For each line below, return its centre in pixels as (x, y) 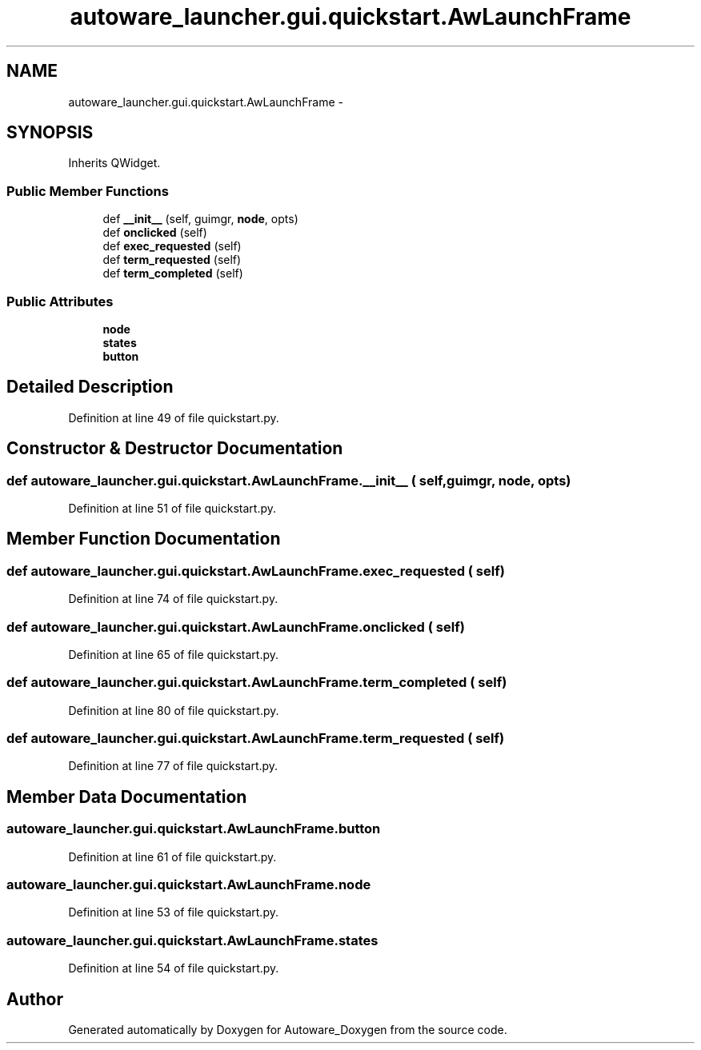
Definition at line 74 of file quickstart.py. (173, 599)
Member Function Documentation (144, 539)
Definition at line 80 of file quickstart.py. (174, 710)
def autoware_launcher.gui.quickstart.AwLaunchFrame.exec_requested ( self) (256, 571)
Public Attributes (60, 301)
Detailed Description (90, 387)
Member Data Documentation (127, 796)
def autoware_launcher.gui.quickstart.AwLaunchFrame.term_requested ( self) (256, 739)
